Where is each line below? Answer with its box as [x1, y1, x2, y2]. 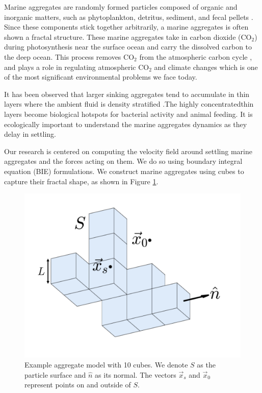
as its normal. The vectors [95, 369, 176, 380]
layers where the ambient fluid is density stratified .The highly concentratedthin [4, 99, 254, 109]
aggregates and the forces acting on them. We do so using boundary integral [4, 156, 243, 166]
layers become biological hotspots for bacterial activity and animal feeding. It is [4, 108, 253, 119]
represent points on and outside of [24, 379, 131, 390]
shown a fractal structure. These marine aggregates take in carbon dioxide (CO [4, 31, 252, 42]
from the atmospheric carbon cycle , [139, 51, 252, 62]
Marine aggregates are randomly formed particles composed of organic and [4, 2, 238, 12]
